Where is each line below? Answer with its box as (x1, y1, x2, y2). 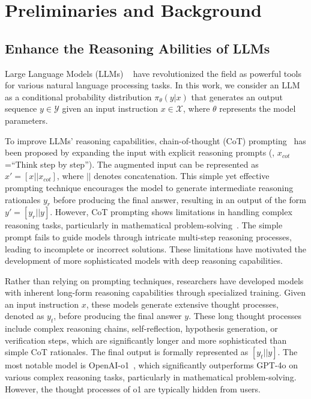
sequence (5, 102, 37, 115)
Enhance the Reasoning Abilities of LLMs (5, 38, 270, 57)
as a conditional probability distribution (5, 90, 152, 103)
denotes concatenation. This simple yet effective (94, 169, 270, 182)
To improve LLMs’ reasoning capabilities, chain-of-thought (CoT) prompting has (5, 134, 306, 147)
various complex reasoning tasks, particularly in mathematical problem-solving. (5, 371, 297, 383)
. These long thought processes (189, 309, 301, 322)
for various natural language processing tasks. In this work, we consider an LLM (5, 79, 300, 91)
